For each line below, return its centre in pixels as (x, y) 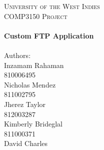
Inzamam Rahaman (34, 65)
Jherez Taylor (25, 104)
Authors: (17, 55)
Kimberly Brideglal (33, 124)
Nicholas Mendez (30, 84)
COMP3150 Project (36, 16)
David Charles (26, 143)
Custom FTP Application (49, 35)
